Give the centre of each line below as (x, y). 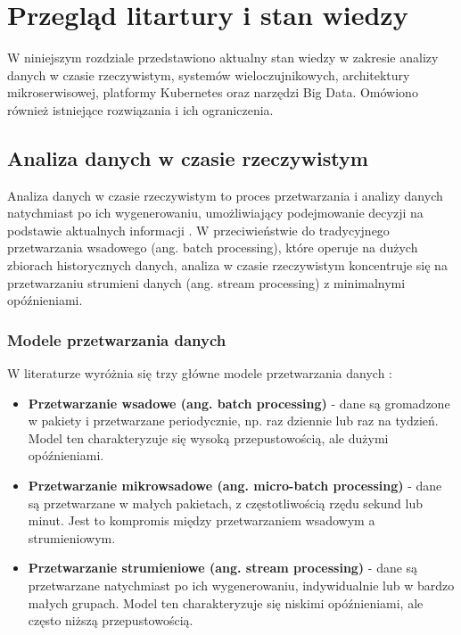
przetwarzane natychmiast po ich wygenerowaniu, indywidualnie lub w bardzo (241, 586)
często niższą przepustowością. (111, 620)
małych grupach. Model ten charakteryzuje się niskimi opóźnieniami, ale (226, 602)
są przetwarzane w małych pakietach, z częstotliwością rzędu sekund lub (225, 503)
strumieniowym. (72, 537)
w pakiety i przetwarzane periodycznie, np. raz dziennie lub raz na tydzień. (233, 421)
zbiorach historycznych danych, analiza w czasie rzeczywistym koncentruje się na (227, 265)
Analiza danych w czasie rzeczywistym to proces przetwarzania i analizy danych (225, 195)
